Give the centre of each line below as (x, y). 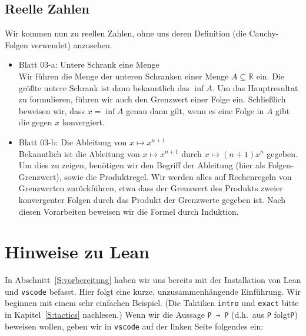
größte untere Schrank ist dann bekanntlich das (104, 87)
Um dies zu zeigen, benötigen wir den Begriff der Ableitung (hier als (142, 165)
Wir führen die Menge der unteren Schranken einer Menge (124, 76)
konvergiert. (83, 122)
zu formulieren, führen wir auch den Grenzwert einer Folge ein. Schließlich (152, 99)
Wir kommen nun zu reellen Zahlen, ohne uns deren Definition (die (126, 33)
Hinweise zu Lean (77, 252)
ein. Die (270, 76)
